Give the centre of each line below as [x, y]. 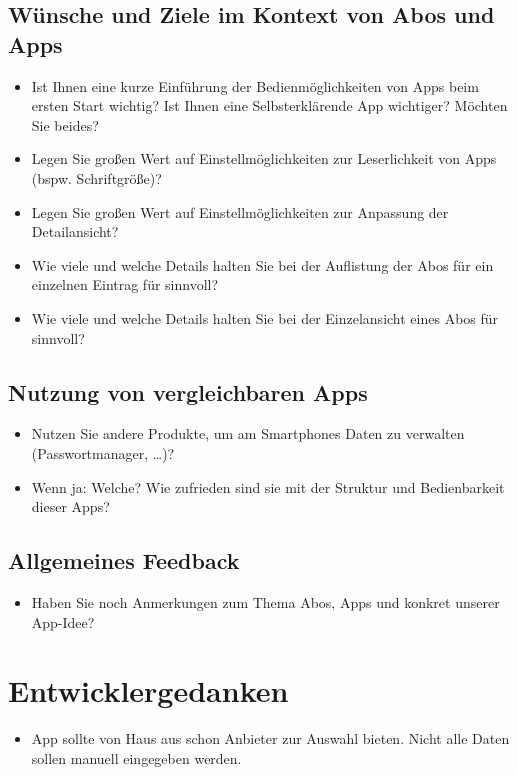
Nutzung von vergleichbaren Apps [188, 391]
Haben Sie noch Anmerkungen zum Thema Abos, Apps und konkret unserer [265, 601]
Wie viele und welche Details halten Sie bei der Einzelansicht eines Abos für [265, 317]
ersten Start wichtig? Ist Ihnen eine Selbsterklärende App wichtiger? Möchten [269, 105]
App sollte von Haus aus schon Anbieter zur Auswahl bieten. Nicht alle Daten [270, 738]
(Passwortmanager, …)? [103, 452]
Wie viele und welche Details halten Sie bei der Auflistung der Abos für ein [262, 264]
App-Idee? [63, 621]
